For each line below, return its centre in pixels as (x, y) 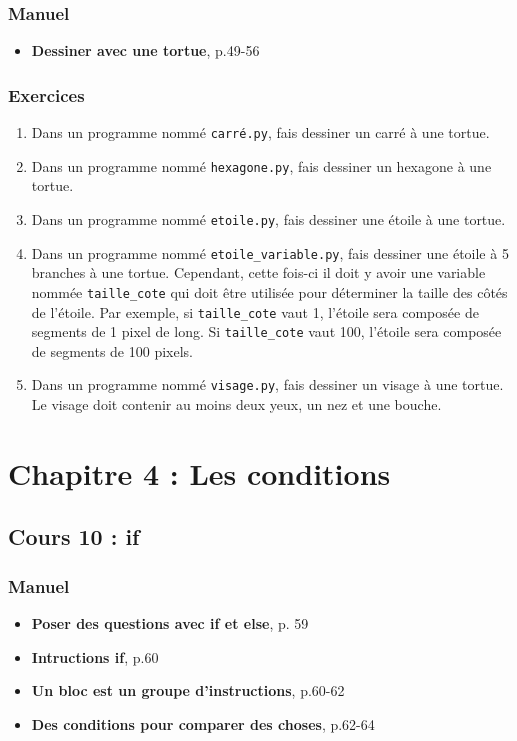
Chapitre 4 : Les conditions (199, 472)
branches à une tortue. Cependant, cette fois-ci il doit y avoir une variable (258, 272)
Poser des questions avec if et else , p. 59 (170, 623)
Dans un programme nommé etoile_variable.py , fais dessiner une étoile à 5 (270, 252)
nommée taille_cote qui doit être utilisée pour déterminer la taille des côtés (269, 291)
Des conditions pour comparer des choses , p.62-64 (203, 723)
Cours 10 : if (74, 536)
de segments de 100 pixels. (112, 350)
